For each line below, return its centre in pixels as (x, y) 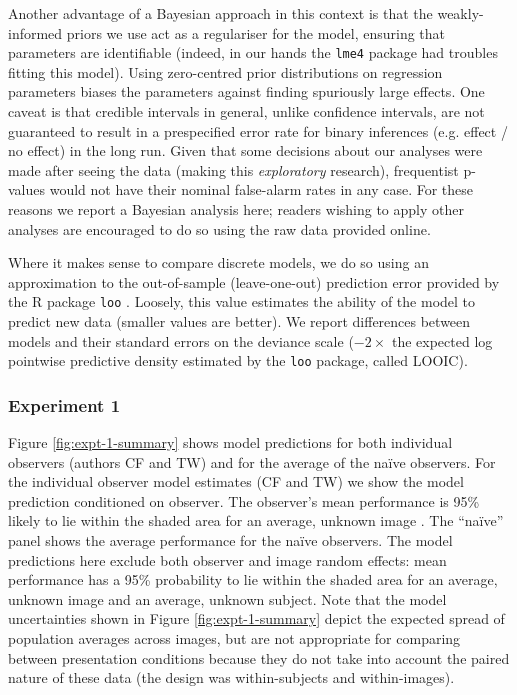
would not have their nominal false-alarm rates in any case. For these (261, 189)
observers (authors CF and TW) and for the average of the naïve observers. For (252, 461)
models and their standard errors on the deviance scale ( (181, 340)
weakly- (460, 13)
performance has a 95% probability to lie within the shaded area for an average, (253, 579)
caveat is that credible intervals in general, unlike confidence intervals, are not (246, 111)
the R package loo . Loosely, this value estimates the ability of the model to (242, 301)
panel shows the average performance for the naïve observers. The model (230, 540)
